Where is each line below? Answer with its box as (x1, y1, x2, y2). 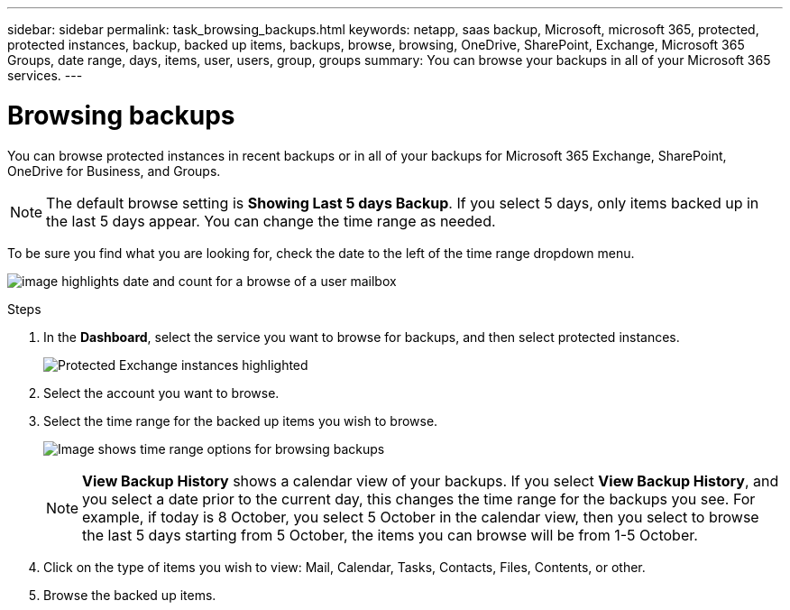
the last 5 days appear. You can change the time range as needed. (46, 211, 496, 230)
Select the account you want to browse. (43, 384, 280, 401)
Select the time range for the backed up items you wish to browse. (43, 412, 438, 429)
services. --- (7, 68, 83, 83)
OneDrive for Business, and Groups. (7, 162, 221, 179)
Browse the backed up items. (43, 587, 216, 603)
